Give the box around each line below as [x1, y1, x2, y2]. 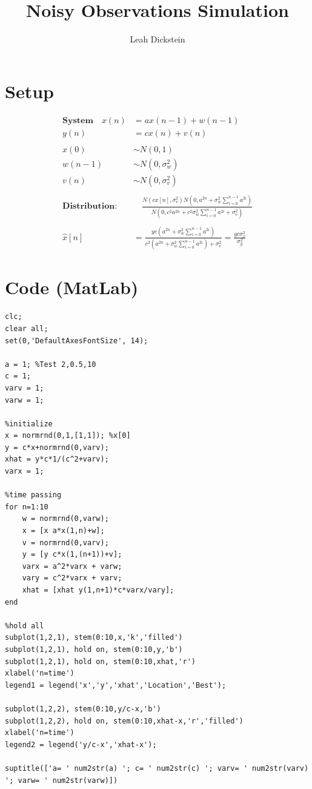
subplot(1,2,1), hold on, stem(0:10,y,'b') [5, 645, 183, 654]
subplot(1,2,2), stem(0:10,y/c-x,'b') [5, 704, 161, 713]
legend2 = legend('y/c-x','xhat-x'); [5, 740, 157, 749]
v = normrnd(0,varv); [22, 538, 109, 547]
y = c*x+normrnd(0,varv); [5, 443, 109, 452]
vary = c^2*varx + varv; [22, 574, 122, 583]
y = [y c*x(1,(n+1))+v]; [22, 550, 122, 559]
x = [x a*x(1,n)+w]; [22, 526, 105, 536]
